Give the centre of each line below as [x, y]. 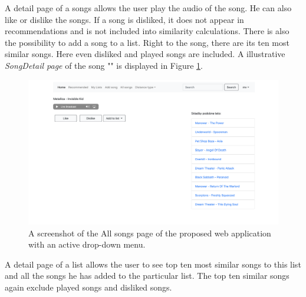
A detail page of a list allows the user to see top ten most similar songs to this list [153, 264]
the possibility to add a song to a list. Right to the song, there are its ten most [147, 42]
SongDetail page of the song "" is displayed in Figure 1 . [104, 65]
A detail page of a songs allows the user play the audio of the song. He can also [148, 8]
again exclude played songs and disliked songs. [88, 287]
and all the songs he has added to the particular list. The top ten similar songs [147, 276]
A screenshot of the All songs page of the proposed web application [150, 233]
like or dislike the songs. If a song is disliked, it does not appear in [124, 19]
